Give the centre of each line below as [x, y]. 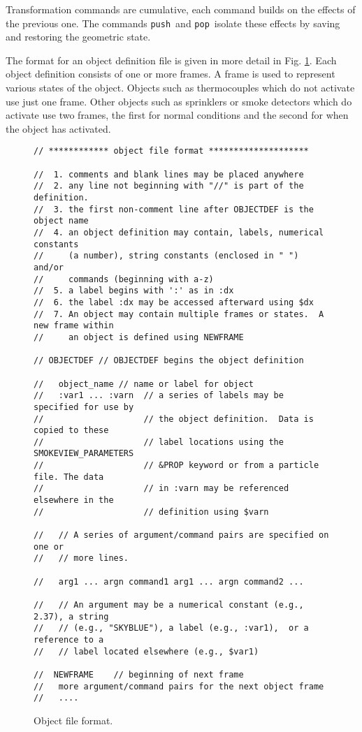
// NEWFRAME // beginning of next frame [139, 674]
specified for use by [84, 407]
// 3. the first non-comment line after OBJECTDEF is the [174, 209]
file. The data [69, 477]
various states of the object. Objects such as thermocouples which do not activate [180, 88]
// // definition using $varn [151, 512]
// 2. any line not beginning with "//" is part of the [169, 186]
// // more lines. [81, 558]
